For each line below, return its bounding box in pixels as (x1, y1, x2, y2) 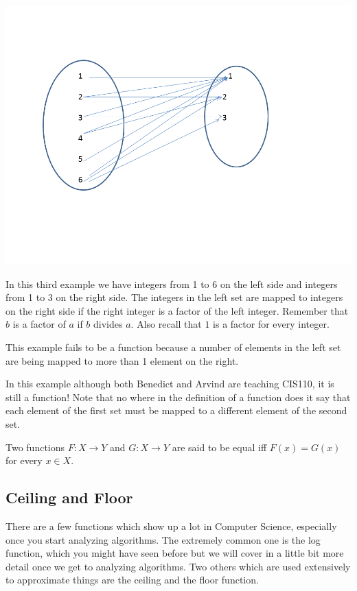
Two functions (5, 439, 65, 454)
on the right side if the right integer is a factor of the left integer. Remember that (5, 303, 349, 317)
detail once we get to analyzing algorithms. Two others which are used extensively (5, 559, 351, 573)
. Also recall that (130, 317, 202, 331)
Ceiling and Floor (5, 487, 133, 508)
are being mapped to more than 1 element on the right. (5, 353, 239, 367)
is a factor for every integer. (213, 317, 330, 331)
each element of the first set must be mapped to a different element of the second (5, 403, 347, 418)
